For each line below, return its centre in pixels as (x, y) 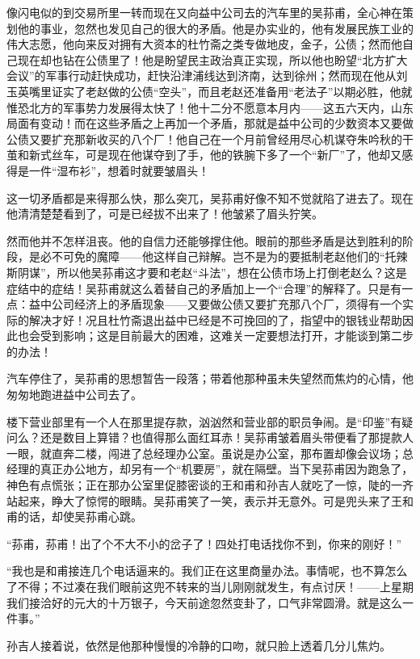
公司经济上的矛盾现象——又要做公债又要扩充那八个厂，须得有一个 (227, 304)
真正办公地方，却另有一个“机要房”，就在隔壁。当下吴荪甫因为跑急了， (227, 469)
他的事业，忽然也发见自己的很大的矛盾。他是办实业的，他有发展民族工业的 (215, 28)
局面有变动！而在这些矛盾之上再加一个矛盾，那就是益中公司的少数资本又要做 (210, 123)
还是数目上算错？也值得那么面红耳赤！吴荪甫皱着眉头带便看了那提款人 (227, 437)
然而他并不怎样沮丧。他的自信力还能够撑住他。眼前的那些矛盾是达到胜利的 (204, 240)
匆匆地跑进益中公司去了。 (74, 395)
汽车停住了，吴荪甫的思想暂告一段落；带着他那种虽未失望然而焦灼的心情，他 (210, 378)
